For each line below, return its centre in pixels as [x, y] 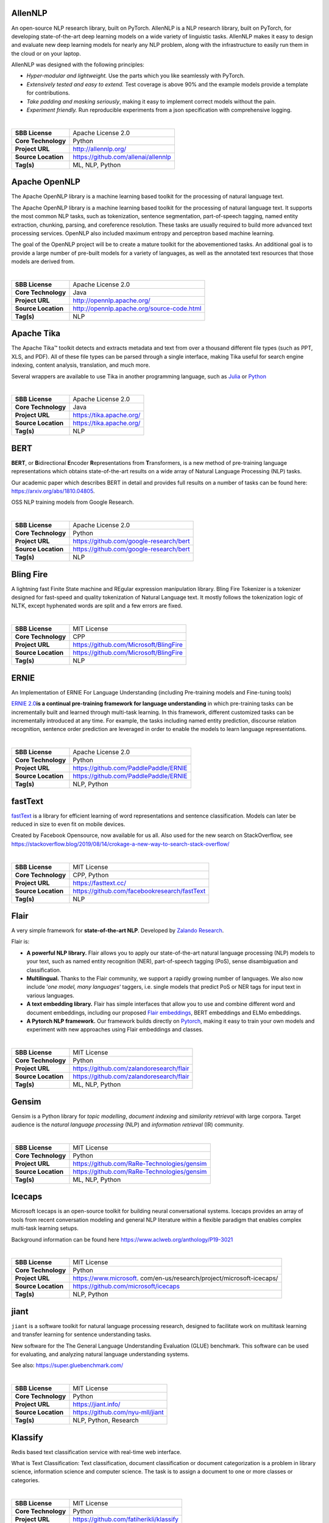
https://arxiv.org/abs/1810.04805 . [53, 491]
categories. [25, 1480]
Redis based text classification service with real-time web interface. [97, 1452]
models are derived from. [43, 261]
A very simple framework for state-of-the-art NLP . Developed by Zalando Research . [118, 931]
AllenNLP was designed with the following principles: [78, 65]
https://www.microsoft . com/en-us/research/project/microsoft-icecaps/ [175, 1278]
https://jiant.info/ [97, 1404]
